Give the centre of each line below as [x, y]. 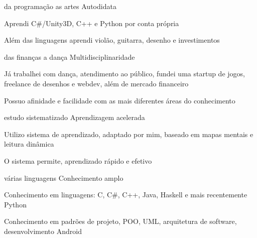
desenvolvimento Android [43, 231]
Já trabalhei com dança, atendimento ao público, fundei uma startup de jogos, [124, 74]
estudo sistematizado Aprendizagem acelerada [75, 117]
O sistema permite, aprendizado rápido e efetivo [78, 160]
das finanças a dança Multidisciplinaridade [70, 56]
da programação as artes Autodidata [60, 6]
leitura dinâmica [29, 144]
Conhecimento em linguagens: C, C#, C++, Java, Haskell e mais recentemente [126, 195]
